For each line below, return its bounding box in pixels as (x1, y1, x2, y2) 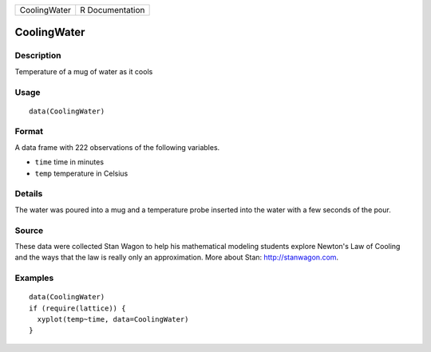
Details (14, 188, 43, 200)
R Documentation (80, 5, 145, 15)
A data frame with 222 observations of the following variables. (14, 142, 220, 152)
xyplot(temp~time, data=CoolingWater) (37, 315, 189, 324)
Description (14, 50, 61, 61)
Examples (14, 272, 54, 283)
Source (14, 224, 44, 235)
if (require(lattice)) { (29, 303, 126, 313)
